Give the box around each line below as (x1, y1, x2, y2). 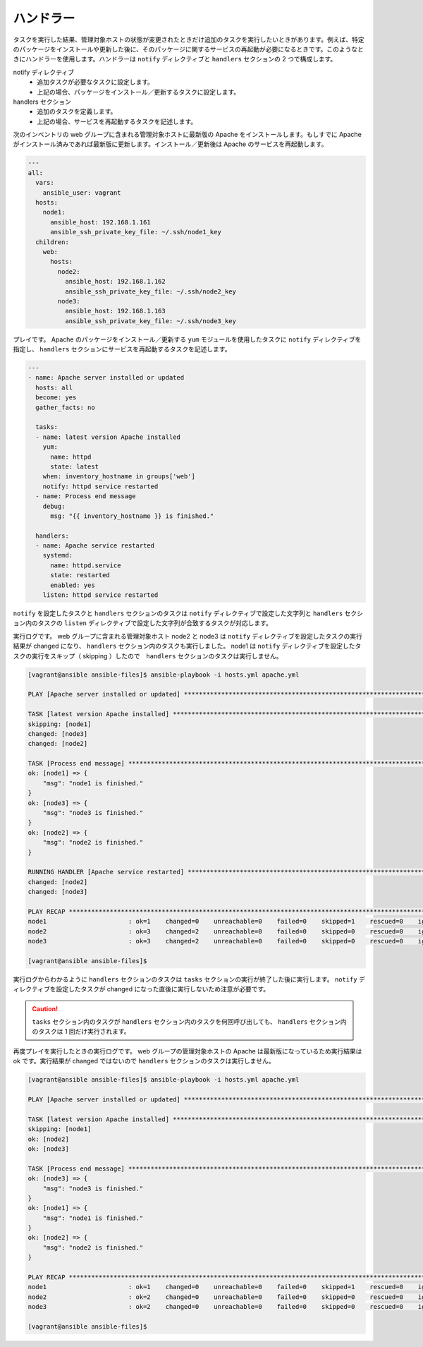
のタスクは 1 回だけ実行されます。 (32, 1027, 130, 1036)
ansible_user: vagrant (42, 188, 121, 197)
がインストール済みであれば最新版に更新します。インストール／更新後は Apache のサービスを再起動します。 (13, 140, 328, 148)
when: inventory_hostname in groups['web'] (42, 473, 195, 481)
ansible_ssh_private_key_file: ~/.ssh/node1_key (50, 228, 221, 236)
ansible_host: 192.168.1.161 (50, 218, 151, 226)
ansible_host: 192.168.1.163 (64, 307, 166, 315)
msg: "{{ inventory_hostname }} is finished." (50, 512, 214, 520)
